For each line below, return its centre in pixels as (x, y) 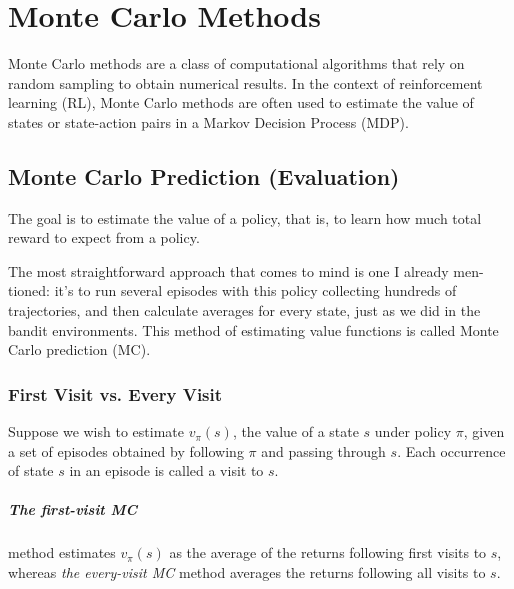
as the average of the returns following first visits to (328, 552)
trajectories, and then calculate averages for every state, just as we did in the (244, 310)
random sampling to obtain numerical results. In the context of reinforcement (245, 82)
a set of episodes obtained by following (126, 450)
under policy (413, 431)
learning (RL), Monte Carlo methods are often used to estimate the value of (241, 102)
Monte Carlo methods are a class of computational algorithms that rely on (236, 63)
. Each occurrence (451, 450)
